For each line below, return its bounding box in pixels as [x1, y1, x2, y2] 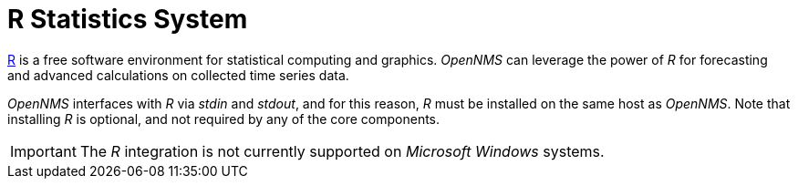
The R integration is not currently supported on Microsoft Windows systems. [79, 141, 605, 160]
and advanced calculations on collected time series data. [7, 67, 349, 83]
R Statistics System [7, 4, 248, 35]
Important [10, 141, 77, 160]
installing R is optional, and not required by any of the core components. [7, 110, 440, 127]
